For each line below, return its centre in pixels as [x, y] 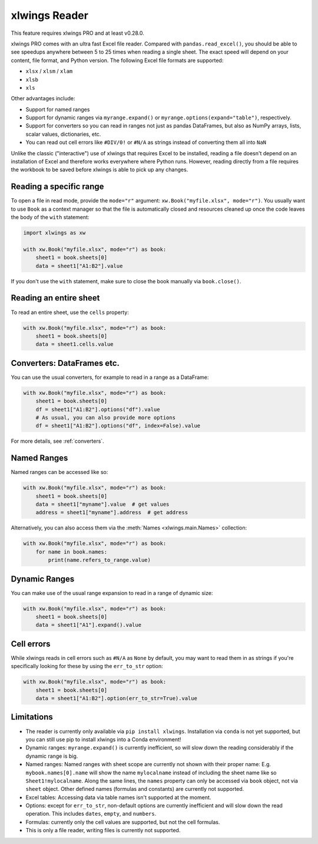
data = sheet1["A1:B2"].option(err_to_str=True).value [116, 699]
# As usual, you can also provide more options [106, 417]
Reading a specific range [57, 187]
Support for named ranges [58, 109]
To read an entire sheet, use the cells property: [70, 312]
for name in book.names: [72, 552]
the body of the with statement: [50, 217]
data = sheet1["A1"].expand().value [88, 625]
